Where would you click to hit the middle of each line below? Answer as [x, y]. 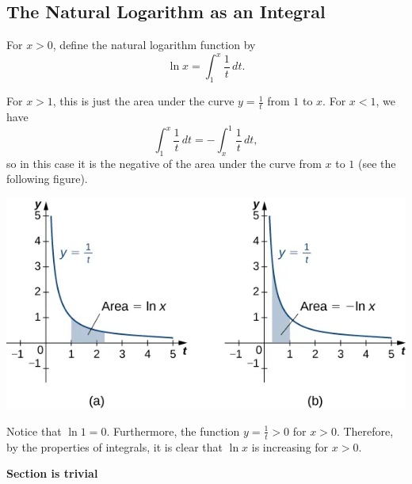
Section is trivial [52, 473]
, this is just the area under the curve [143, 101]
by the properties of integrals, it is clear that [114, 446]
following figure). [47, 179]
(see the [377, 163]
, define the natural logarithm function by [154, 45]
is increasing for [290, 446]
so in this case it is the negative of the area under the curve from [164, 163]
